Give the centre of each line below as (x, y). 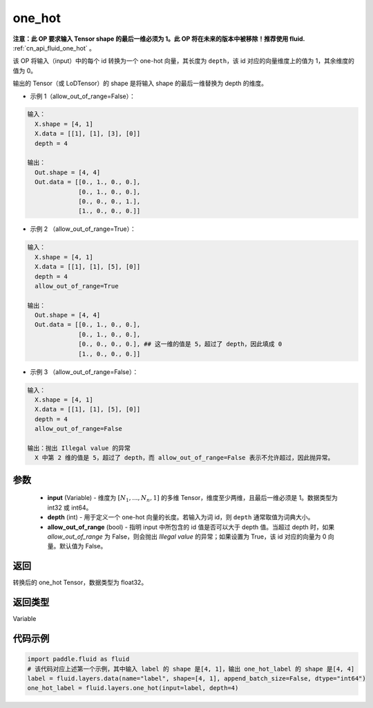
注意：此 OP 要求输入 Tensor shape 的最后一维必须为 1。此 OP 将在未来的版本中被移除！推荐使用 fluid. (159, 39)
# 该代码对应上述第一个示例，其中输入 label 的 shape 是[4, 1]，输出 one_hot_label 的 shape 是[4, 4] (191, 669)
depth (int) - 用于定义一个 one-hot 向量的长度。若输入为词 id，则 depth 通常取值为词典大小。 (181, 517)
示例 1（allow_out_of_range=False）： (83, 96)
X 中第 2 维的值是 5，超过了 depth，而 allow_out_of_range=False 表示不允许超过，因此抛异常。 (184, 458)
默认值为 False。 (83, 546)
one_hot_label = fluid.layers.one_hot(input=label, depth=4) (133, 688)
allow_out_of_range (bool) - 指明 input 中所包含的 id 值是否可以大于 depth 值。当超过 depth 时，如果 (191, 527)
